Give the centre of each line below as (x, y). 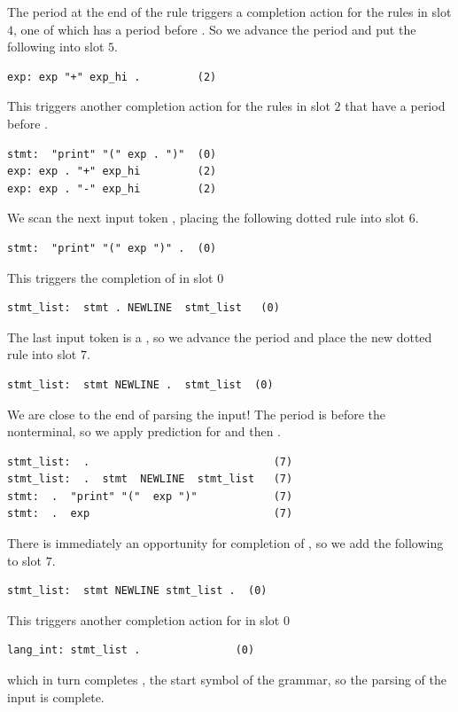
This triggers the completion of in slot (110, 277)
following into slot (56, 47)
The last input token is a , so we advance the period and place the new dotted (220, 336)
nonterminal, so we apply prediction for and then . (144, 431)
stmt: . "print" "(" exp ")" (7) (150, 496)
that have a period (395, 106)
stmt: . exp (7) (150, 514)
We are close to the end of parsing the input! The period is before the (196, 414)
